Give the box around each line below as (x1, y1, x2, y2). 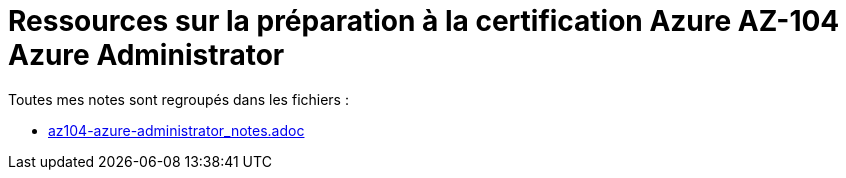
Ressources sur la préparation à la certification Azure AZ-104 (8, 4, 840, 38)
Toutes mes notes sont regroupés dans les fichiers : (8, 90, 349, 108)
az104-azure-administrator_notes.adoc (48, 121, 305, 139)
